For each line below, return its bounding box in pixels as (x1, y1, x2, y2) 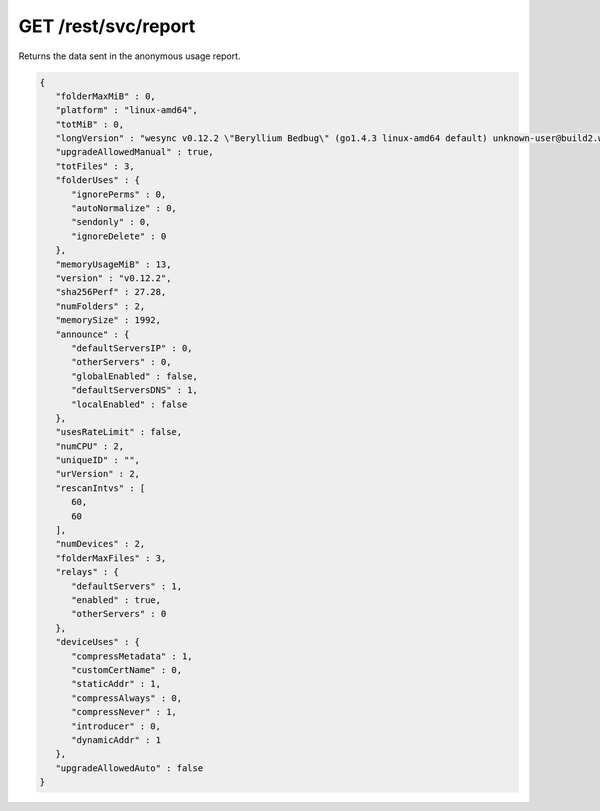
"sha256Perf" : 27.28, (55, 286, 167, 298)
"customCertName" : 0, (71, 664, 183, 675)
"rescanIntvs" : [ (55, 482, 146, 494)
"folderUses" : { (55, 175, 140, 186)
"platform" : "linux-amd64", (55, 105, 199, 116)
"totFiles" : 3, (55, 160, 135, 172)
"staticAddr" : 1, (71, 678, 162, 690)
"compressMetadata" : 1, (71, 650, 194, 662)
